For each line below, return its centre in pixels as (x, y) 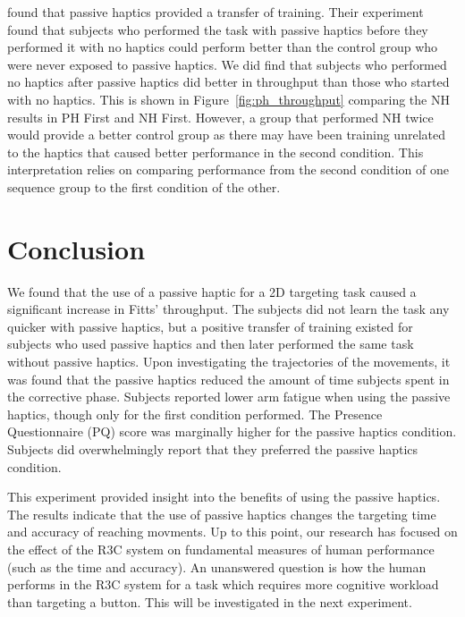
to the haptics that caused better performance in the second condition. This (216, 152)
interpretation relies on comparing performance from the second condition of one (228, 169)
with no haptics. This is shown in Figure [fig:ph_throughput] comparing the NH (228, 99)
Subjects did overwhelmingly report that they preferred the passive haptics (213, 449)
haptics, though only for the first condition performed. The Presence (195, 414)
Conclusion (76, 248)
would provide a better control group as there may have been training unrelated (226, 135)
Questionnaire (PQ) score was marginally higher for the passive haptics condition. (232, 431)
